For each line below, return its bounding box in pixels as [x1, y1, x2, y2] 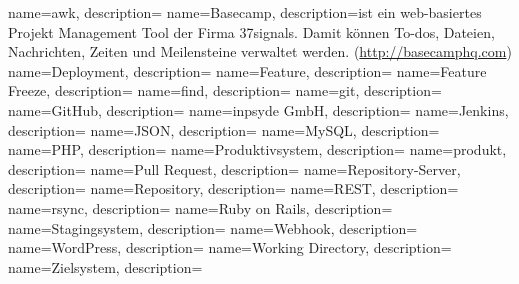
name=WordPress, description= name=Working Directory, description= [8, 237, 452, 258]
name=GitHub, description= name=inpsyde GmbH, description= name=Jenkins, [8, 99, 509, 120]
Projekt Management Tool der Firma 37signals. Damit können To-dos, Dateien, [8, 21, 495, 42]
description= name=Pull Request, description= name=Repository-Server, [8, 158, 461, 179]
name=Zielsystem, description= [8, 256, 203, 277]
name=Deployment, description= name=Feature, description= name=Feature [8, 60, 487, 81]
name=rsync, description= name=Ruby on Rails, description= [8, 197, 393, 218]
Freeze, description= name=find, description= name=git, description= [8, 80, 442, 101]
